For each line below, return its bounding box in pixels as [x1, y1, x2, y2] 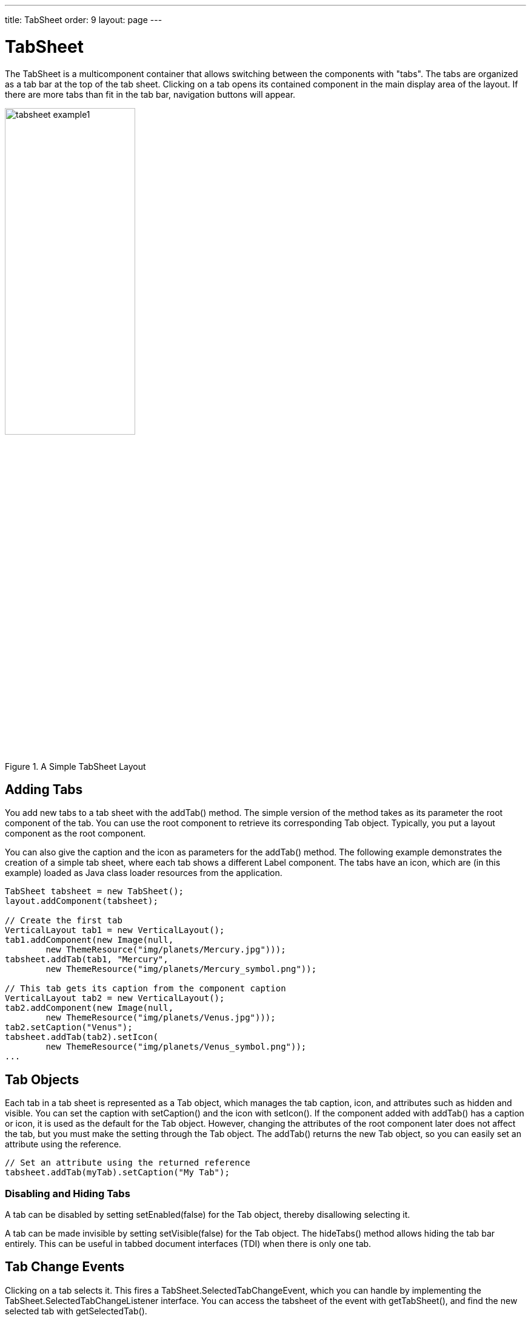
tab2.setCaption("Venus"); [5, 1022, 133, 1033]
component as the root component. [5, 828, 146, 839]
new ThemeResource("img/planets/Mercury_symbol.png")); [45, 964, 317, 974]
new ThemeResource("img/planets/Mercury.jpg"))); [45, 945, 286, 955]
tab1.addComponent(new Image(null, [5, 935, 174, 945]
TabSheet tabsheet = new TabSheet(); [5, 886, 184, 897]
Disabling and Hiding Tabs [5, 1187, 130, 1200]
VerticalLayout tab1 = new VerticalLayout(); [5, 925, 225, 936]
